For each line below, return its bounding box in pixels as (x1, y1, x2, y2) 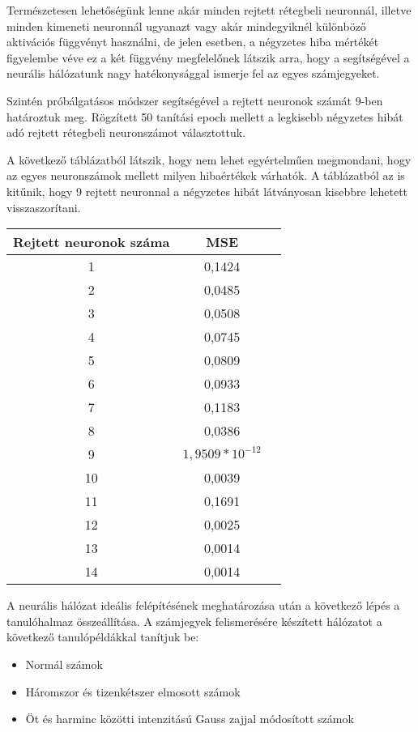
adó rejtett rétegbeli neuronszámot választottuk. (6, 124, 246, 141)
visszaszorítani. (6, 198, 81, 215)
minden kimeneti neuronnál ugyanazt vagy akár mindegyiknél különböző (6, 17, 366, 34)
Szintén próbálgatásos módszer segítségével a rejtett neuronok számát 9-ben (6, 91, 383, 109)
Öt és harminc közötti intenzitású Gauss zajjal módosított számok (25, 710, 354, 727)
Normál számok (25, 655, 103, 672)
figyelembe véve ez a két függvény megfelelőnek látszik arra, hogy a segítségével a (6, 49, 410, 66)
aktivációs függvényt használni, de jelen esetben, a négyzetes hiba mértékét (6, 33, 379, 50)
